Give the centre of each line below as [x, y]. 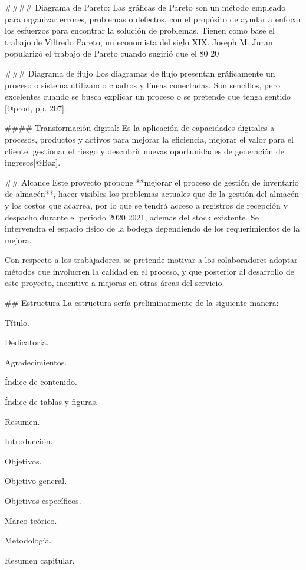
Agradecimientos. [36, 362]
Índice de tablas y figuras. [52, 402]
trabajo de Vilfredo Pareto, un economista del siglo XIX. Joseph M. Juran [139, 42]
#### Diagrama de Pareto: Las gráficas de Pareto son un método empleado [145, 7]
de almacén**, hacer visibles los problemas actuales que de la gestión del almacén [152, 194]
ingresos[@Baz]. [33, 162]
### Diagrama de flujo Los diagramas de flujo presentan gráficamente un [140, 73]
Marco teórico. [31, 520]
